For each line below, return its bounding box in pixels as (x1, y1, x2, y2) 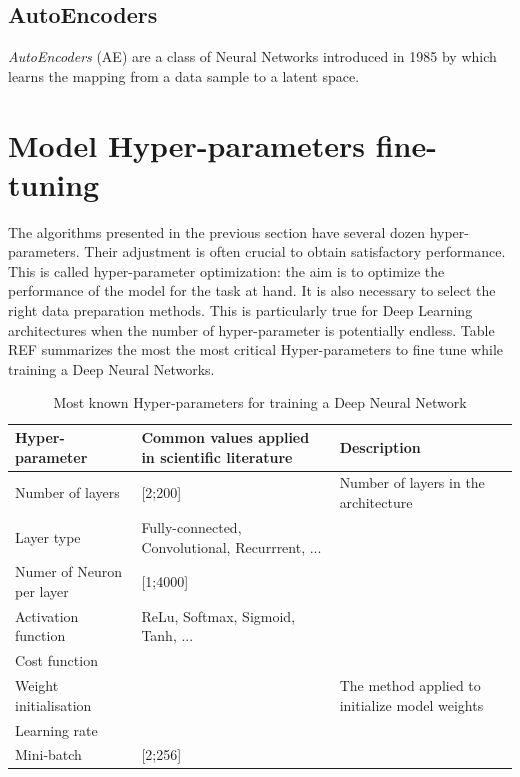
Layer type (15, 526, 81, 547)
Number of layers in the (339, 472, 485, 493)
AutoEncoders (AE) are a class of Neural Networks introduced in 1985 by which (8, 46, 497, 67)
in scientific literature (141, 446, 293, 467)
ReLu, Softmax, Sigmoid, (141, 605, 296, 626)
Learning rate (15, 719, 98, 740)
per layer (15, 580, 69, 601)
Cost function (15, 650, 98, 671)
